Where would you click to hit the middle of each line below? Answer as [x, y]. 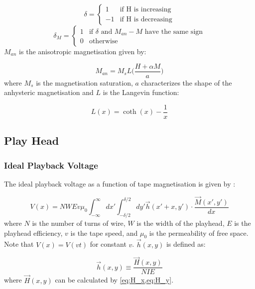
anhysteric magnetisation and [49, 92]
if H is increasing [145, 10]
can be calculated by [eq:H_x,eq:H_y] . [114, 280]
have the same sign [174, 32]
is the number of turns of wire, [79, 223]
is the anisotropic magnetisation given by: [83, 51]
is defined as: [186, 244]
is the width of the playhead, [181, 223]
